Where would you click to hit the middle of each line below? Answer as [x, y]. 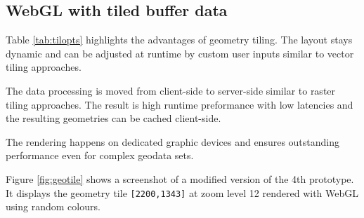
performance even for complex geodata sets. [100, 155]
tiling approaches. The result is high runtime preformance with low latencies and [180, 104]
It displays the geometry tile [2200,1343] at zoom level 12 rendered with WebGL [182, 192]
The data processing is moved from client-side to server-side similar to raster [171, 90]
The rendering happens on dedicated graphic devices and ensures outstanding [173, 141]
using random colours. [53, 206]
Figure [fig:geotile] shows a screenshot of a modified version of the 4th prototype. [180, 178]
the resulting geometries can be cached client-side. [113, 118]
